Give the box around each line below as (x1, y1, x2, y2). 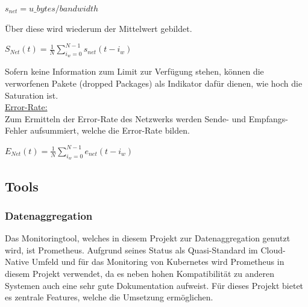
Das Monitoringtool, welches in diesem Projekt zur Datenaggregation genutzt (5, 232, 291, 244)
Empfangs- (248, 112, 288, 125)
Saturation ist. (5, 88, 58, 101)
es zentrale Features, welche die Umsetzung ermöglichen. (5, 291, 213, 303)
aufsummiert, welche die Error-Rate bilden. (30, 124, 190, 137)
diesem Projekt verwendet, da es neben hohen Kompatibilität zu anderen (5, 267, 274, 279)
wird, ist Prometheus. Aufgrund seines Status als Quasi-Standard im (5, 243, 258, 256)
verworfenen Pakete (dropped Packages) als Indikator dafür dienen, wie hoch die (5, 76, 303, 89)
